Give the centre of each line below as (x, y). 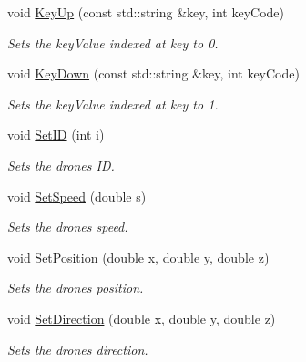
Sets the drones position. (76, 288)
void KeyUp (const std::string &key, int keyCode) (146, 12)
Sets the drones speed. (68, 227)
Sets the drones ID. (61, 165)
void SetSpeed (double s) (77, 196)
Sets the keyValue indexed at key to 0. (113, 42)
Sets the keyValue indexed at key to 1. (113, 103)
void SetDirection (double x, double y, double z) (142, 318)
